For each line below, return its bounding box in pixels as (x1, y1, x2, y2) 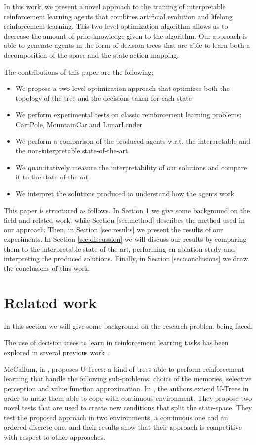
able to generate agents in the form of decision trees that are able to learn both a (4, 40, 250, 50)
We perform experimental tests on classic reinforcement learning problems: (15, 109, 242, 120)
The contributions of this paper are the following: (4, 66, 154, 77)
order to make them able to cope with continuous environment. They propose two (4, 393, 252, 403)
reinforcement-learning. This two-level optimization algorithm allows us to (4, 21, 228, 31)
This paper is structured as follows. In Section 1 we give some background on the (4, 205, 250, 215)
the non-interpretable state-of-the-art (15, 145, 128, 156)
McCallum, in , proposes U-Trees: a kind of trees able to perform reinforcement (4, 363, 244, 374)
